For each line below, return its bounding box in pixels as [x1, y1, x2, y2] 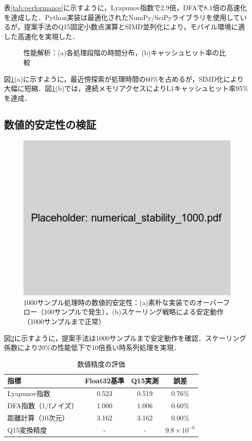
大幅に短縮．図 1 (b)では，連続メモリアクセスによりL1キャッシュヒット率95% [4, 83, 249, 93]
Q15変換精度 [7, 424, 47, 435]
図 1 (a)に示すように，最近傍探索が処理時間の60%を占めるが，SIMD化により [4, 73, 244, 84]
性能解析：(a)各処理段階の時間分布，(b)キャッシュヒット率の [23, 47, 219, 58]
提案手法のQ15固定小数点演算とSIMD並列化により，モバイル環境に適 [24, 22, 245, 32]
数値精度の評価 [77, 358, 126, 369]
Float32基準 [84, 375, 125, 386]
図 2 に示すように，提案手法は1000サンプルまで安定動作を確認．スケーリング [4, 332, 246, 343]
